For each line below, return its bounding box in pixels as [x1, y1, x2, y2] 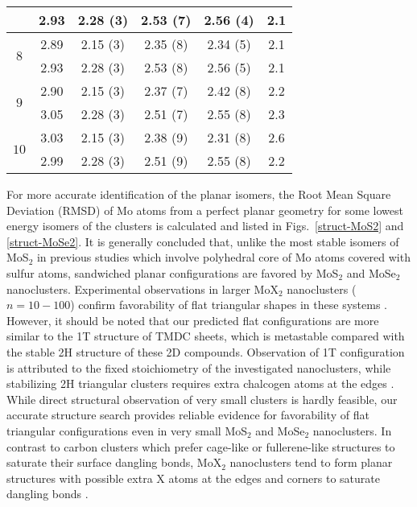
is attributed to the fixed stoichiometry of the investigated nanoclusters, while [6, 359, 391, 376]
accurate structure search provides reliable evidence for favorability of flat [6, 406, 370, 423]
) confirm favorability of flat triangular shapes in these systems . [70, 296, 387, 313]
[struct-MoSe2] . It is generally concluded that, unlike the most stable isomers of [6, 233, 399, 249]
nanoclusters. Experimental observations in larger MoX [6, 280, 279, 297]
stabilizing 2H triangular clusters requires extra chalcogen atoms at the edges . [6, 375, 394, 392]
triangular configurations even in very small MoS [6, 422, 248, 439]
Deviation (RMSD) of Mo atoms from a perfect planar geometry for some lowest [6, 201, 403, 218]
